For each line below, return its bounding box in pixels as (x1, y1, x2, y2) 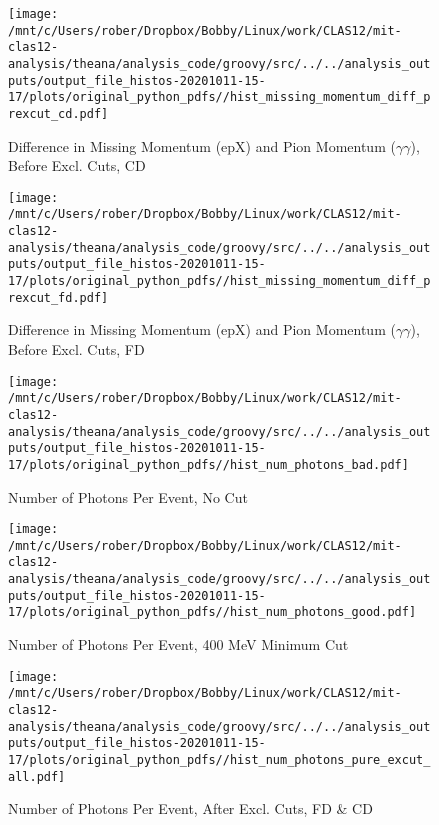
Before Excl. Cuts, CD (8, 155, 146, 176)
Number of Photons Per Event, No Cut (8, 486, 248, 507)
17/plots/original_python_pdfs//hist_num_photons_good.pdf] (8, 605, 417, 620)
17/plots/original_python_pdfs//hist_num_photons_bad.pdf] (8, 457, 409, 472)
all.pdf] (8, 769, 66, 784)
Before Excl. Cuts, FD (8, 338, 145, 359)
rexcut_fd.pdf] (8, 290, 109, 305)
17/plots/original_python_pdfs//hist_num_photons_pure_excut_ (8, 752, 431, 767)
